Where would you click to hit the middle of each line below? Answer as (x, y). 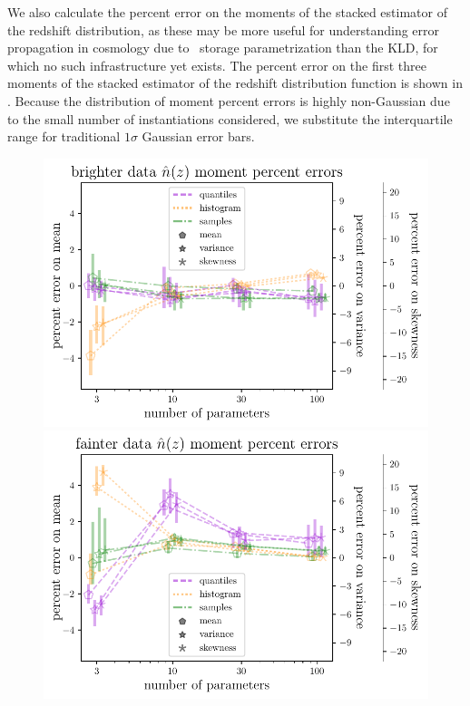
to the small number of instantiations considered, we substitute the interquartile (230, 118)
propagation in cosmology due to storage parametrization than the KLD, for (223, 48)
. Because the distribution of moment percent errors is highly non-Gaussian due (229, 100)
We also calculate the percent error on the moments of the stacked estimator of (227, 12)
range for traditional (64, 136)
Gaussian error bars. (198, 136)
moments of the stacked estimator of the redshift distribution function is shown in (235, 83)
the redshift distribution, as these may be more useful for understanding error (224, 29)
